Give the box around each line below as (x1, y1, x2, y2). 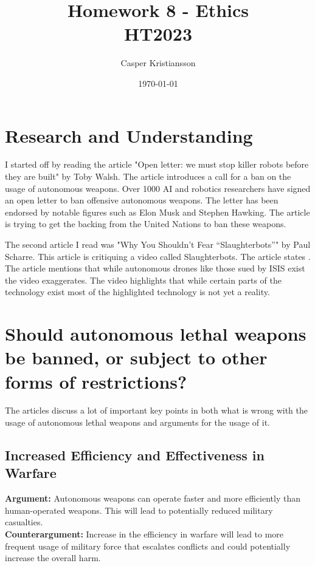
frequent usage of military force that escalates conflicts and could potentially (5, 539, 291, 552)
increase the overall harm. (5, 551, 101, 564)
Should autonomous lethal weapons (5, 321, 306, 346)
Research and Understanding (5, 123, 253, 148)
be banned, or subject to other (5, 345, 268, 370)
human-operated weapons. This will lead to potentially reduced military (5, 503, 273, 516)
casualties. (5, 516, 43, 528)
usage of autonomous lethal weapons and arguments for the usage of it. (5, 416, 271, 429)
